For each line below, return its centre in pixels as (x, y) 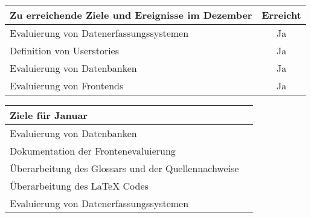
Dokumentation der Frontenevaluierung (93, 151)
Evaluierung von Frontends (67, 85)
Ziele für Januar (49, 115)
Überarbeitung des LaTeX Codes (79, 186)
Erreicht (281, 15)
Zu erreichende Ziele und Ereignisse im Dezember (131, 15)
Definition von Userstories (65, 50)
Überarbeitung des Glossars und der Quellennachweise (124, 168)
